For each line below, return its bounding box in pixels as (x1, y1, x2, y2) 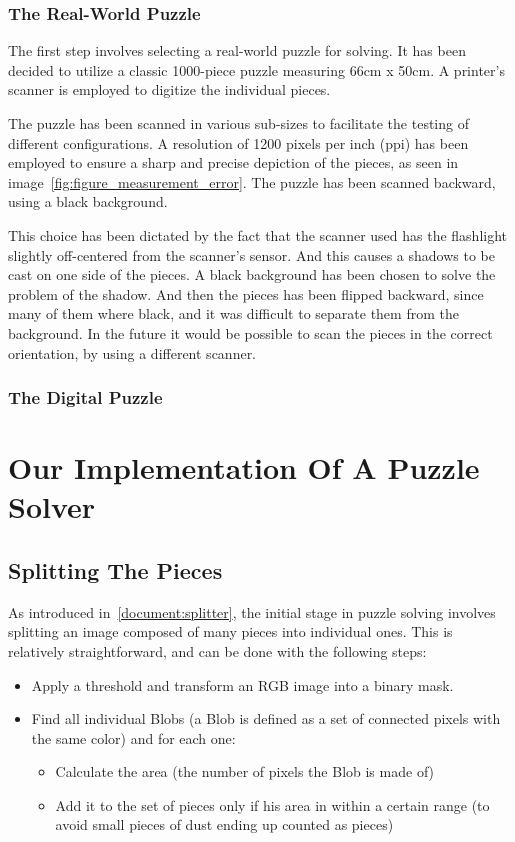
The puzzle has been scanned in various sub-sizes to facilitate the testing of (8, 113, 469, 133)
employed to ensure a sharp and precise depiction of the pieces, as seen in (8, 152, 459, 173)
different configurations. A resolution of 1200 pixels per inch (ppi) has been (8, 132, 469, 153)
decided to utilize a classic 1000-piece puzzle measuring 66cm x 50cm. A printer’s (8, 59, 505, 80)
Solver (8, 486, 96, 527)
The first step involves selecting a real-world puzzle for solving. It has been (8, 40, 466, 61)
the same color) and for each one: (31, 727, 236, 748)
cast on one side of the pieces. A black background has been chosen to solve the (8, 264, 496, 285)
